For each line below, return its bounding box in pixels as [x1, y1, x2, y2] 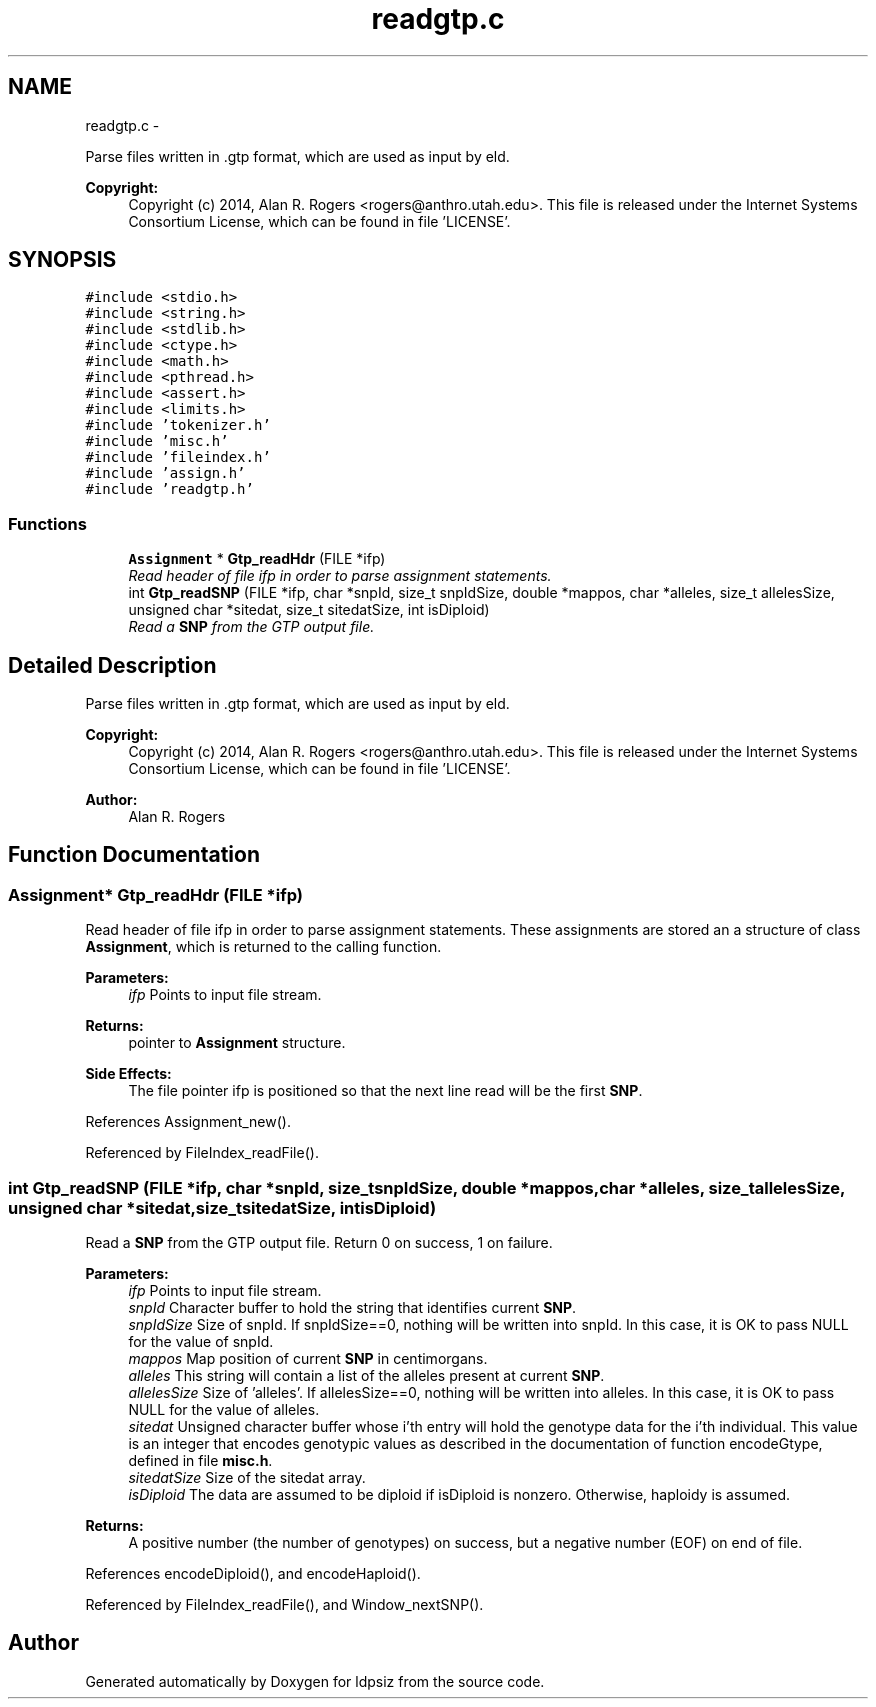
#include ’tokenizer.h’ [85, 417, 271, 434]
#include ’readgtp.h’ [85, 481, 254, 498]
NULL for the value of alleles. [128, 1401, 320, 1418]
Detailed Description [8, 652, 217, 678]
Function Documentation [8, 842, 260, 868]
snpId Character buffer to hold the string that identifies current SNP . [128, 1299, 577, 1316]
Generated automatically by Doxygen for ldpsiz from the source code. [85, 1672, 545, 1690]
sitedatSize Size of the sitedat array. [128, 1469, 366, 1486]
